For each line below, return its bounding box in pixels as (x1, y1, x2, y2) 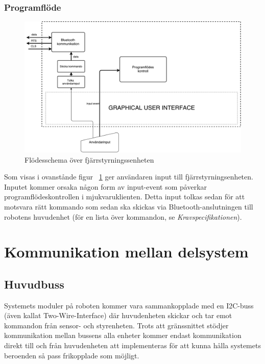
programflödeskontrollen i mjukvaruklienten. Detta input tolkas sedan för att (4, 191, 245, 202)
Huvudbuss (4, 276, 64, 292)
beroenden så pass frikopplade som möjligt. (4, 350, 139, 360)
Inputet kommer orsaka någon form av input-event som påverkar (4, 181, 207, 192)
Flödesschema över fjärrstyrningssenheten (25, 154, 154, 165)
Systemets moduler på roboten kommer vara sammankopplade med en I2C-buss (4, 300, 254, 310)
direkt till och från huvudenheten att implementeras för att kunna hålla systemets (4, 340, 261, 351)
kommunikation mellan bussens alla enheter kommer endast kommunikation (4, 330, 242, 341)
